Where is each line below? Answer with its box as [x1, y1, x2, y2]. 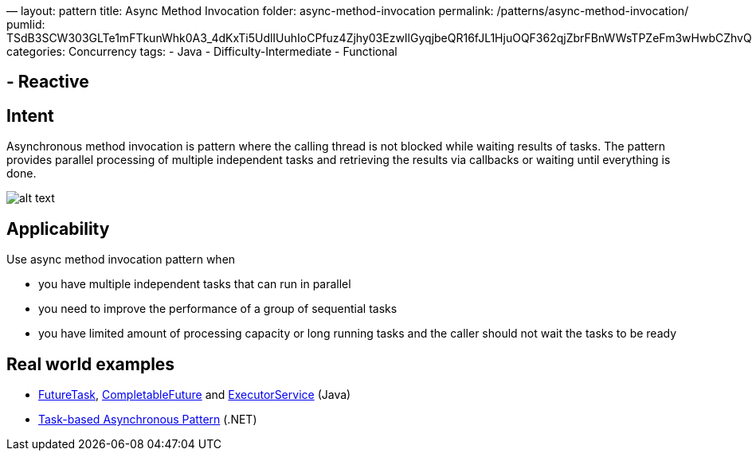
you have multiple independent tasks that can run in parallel [38, 277, 351, 291]
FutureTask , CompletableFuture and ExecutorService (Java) [38, 387, 351, 401]
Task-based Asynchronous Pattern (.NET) [38, 412, 257, 426]
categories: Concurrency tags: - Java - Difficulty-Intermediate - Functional [6, 45, 398, 58]
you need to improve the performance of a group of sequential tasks [38, 302, 398, 316]
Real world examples [6, 353, 175, 374]
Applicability [6, 218, 110, 239]
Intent [6, 105, 54, 126]
